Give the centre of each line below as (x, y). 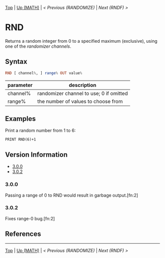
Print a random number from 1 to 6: (41, 131)
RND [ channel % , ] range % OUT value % (44, 73)
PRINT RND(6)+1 (21, 140)
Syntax (16, 62)
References (23, 234)
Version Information (36, 155)
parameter (20, 85)
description (82, 85)
